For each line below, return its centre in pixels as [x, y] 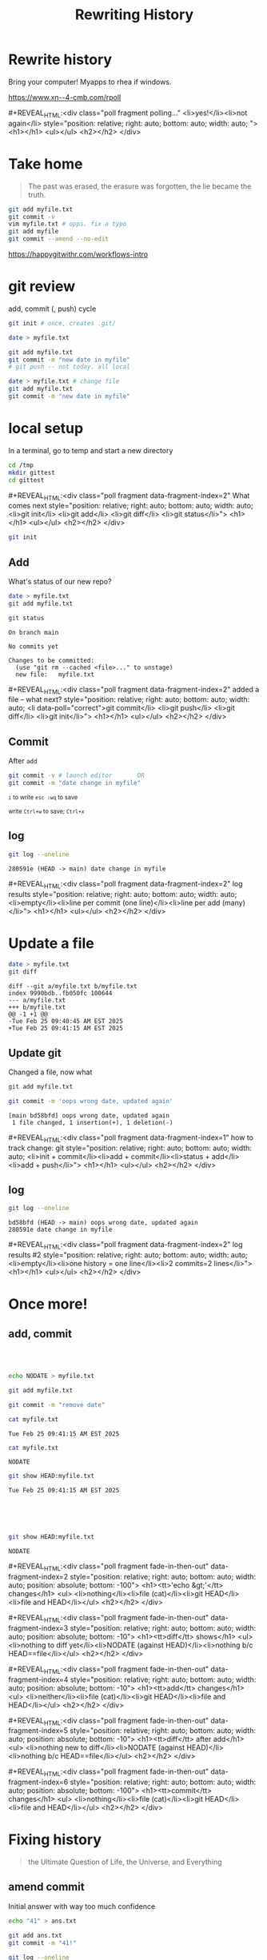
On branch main [34, 632]
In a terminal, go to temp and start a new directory [91, 450]
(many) [233, 902]
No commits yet [34, 646]
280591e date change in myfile [60, 1230]
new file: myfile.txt [55, 674]
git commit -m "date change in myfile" [75, 783]
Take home [46, 163]
